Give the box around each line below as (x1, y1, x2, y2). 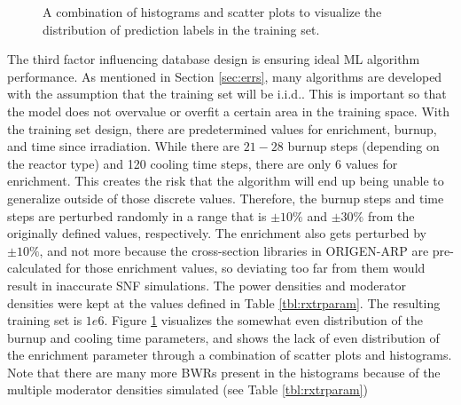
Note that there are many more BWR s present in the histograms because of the (7, 362, 441, 381)
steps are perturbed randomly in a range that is (7, 206, 267, 225)
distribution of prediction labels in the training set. (43, 20, 320, 38)
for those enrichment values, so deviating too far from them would (66, 258, 426, 277)
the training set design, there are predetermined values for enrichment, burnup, (7, 119, 437, 138)
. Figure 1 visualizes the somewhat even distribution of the (104, 311, 423, 330)
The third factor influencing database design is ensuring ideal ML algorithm (7, 50, 420, 68)
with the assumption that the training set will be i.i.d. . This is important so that (7, 84, 447, 103)
